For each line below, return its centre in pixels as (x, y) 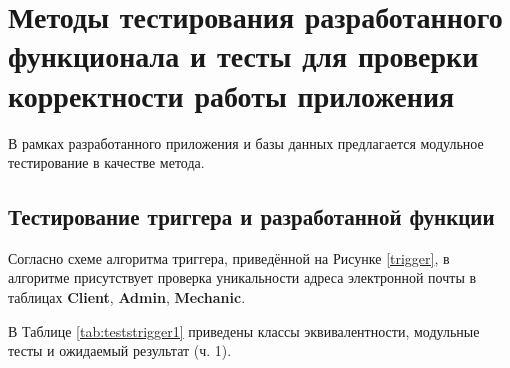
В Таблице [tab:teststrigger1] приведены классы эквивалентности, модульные (244, 330)
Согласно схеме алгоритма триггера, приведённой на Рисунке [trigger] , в (229, 257)
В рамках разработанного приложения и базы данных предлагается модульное (246, 142)
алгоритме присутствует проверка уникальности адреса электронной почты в (242, 277)
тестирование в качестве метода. (106, 162)
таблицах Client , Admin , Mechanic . (127, 297)
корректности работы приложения (231, 94)
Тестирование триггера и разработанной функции (251, 216)
